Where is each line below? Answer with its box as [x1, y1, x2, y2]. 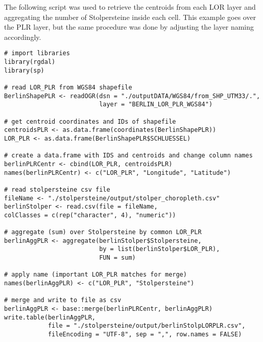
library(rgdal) [4, 58, 56, 66]
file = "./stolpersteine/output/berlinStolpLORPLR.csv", [47, 322, 246, 330]
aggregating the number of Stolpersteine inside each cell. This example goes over [4, 11, 256, 22]
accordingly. [4, 31, 41, 42]
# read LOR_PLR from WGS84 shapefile [4, 84, 132, 91]
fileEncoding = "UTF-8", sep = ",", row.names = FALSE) [47, 331, 242, 338]
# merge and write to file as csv [4, 297, 122, 304]
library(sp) [4, 66, 44, 74]
